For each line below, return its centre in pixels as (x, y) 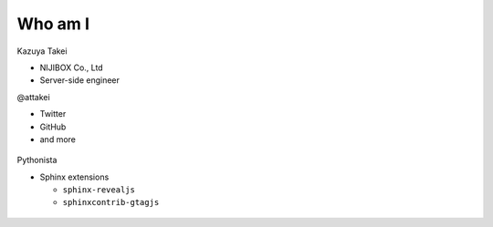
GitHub (53, 127)
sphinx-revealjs (99, 190)
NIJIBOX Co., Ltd (72, 67)
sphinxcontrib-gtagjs (111, 202)
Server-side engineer (80, 80)
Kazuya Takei (42, 51)
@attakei (33, 97)
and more (58, 139)
